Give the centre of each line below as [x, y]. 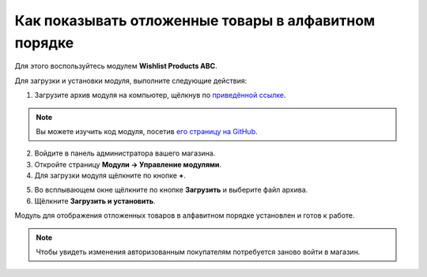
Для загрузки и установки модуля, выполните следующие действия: [131, 80]
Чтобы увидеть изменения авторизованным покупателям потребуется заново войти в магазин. [198, 252]
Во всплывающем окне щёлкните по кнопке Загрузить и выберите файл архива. [171, 190]
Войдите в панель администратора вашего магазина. [125, 153]
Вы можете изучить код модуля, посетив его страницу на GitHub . [147, 131]
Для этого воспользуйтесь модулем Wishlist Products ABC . [116, 66]
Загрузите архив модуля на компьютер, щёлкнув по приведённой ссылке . [160, 95]
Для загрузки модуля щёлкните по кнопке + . [110, 176]
